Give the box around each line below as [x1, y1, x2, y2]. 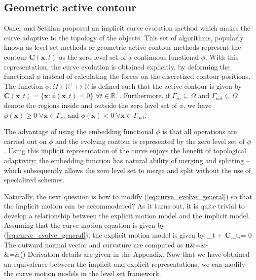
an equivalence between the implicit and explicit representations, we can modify [4, 258, 246, 269]
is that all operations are [162, 126, 237, 137]
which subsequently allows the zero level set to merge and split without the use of [4, 165, 251, 175]
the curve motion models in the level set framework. [4, 268, 161, 279]
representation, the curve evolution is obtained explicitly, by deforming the [4, 61, 230, 71]
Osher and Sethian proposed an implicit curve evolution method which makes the [4, 23, 251, 33]
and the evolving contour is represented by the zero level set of [55, 136, 245, 146]
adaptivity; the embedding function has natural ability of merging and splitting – [4, 155, 250, 165]
